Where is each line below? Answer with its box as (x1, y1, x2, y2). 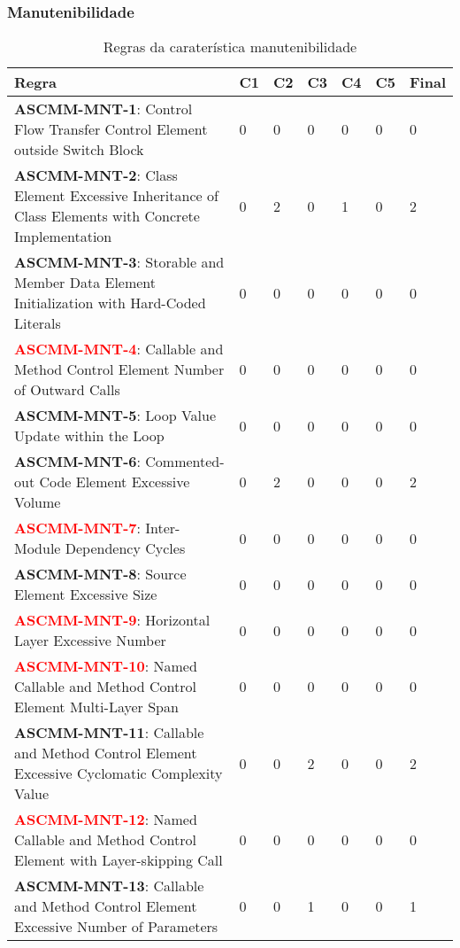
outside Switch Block (14, 139, 144, 160)
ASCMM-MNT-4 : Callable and (14, 338, 224, 360)
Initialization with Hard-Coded (14, 292, 206, 314)
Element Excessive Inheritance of (14, 185, 218, 206)
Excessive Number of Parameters (14, 916, 218, 937)
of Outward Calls (14, 379, 120, 400)
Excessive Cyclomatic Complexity (14, 763, 223, 784)
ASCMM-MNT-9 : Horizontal (14, 610, 211, 631)
